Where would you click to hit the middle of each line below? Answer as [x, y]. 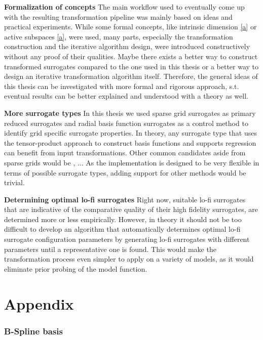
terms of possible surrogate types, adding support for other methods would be [125, 172]
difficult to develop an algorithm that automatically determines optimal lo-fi [122, 229]
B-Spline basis [34, 331]
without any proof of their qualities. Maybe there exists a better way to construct [131, 56]
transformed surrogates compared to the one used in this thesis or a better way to [131, 66]
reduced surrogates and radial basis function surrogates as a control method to [126, 123]
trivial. [14, 182]
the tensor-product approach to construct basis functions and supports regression [130, 142]
